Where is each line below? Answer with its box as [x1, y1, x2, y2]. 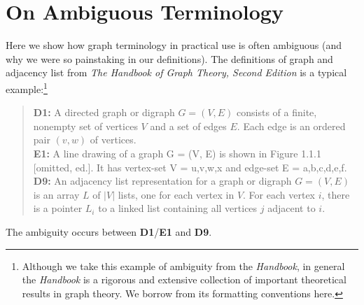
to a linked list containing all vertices [98, 201, 258, 215]
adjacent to [267, 201, 316, 215]
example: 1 [6, 79, 48, 96]
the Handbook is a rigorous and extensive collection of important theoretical [22, 272, 346, 287]
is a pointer [33, 201, 83, 215]
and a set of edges [150, 118, 227, 133]
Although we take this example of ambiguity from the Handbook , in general [22, 258, 345, 273]
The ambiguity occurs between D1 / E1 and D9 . [6, 224, 212, 239]
